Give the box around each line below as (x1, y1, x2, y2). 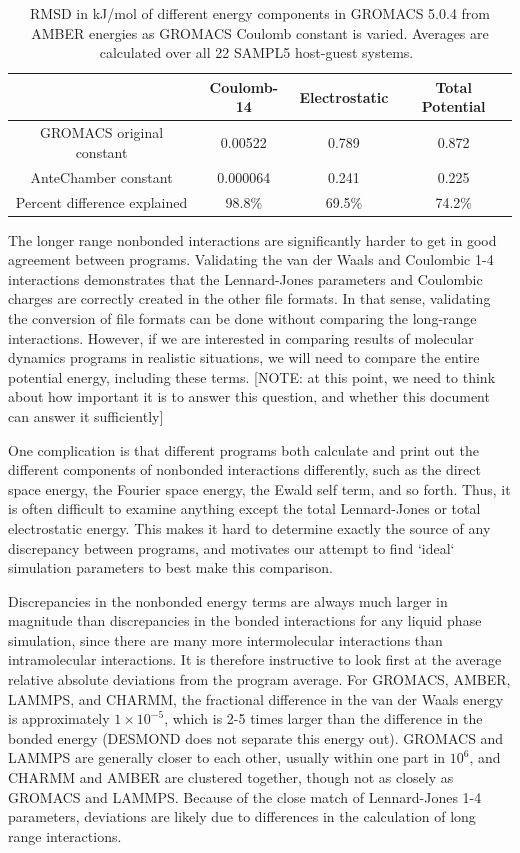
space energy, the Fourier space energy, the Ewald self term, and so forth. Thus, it (8, 478, 511, 499)
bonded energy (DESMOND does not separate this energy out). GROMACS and (8, 727, 504, 748)
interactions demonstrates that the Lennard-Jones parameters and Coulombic (8, 268, 483, 289)
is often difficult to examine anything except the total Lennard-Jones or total (8, 498, 481, 519)
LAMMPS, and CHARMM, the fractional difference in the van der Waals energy (8, 688, 504, 709)
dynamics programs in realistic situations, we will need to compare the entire (8, 347, 480, 368)
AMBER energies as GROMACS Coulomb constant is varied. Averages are (31, 22, 489, 43)
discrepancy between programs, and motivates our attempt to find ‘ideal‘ (8, 537, 455, 558)
